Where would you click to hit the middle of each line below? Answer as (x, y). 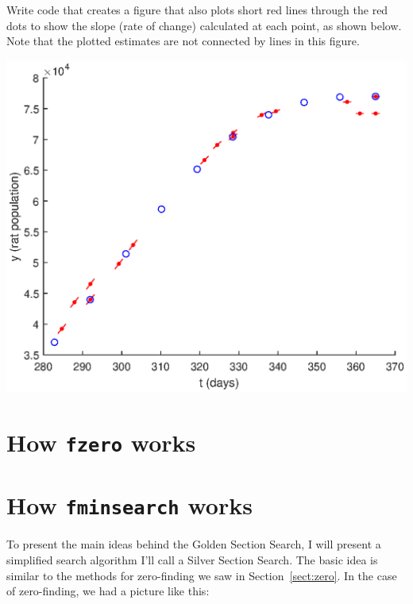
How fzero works (101, 442)
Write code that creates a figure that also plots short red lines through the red (197, 10)
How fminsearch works (129, 505)
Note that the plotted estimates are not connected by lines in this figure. (183, 41)
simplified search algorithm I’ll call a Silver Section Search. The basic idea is (192, 560)
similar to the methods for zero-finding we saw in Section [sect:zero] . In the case (202, 575)
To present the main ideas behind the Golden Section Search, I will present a (194, 544)
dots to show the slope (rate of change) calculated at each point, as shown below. (204, 25)
